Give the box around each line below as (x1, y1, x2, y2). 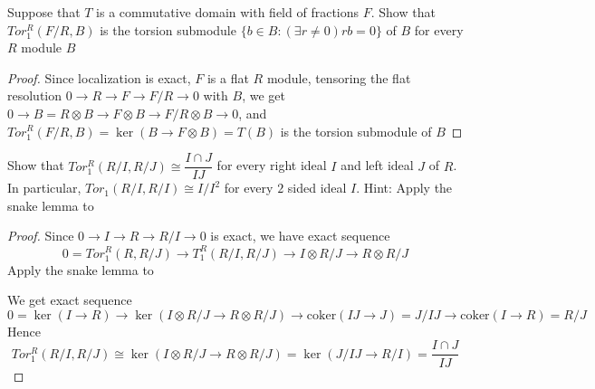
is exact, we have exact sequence (210, 226, 390, 245)
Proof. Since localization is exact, (7, 68, 191, 87)
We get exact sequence (7, 290, 132, 309)
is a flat (206, 68, 249, 87)
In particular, (7, 178, 82, 197)
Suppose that (7, 3, 81, 21)
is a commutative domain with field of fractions (96, 3, 360, 21)
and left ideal (341, 156, 414, 175)
